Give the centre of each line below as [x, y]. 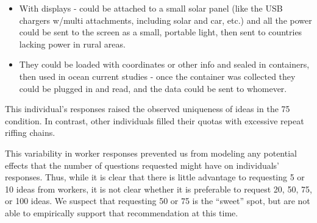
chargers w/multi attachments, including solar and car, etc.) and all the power [166, 20]
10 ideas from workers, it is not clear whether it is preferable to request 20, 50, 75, [158, 189]
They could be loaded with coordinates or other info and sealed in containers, [164, 64]
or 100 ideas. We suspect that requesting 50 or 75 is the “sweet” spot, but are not [158, 201]
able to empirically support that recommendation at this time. [122, 212]
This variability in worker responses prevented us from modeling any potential [151, 153]
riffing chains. [30, 133]
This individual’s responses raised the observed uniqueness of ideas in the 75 [148, 109]
